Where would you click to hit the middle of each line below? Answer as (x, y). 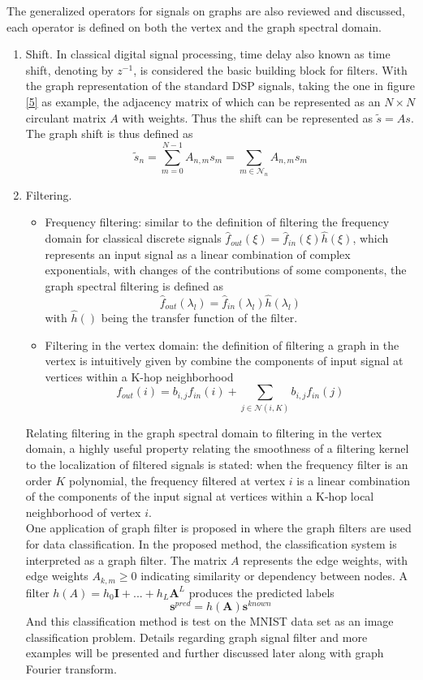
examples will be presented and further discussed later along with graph (205, 653)
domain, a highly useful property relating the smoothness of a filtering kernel (217, 448)
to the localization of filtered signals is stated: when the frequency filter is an (217, 464)
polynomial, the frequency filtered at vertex (177, 480)
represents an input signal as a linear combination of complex (198, 254)
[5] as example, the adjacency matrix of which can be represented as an (203, 101)
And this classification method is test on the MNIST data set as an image (209, 621)
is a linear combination (354, 480)
